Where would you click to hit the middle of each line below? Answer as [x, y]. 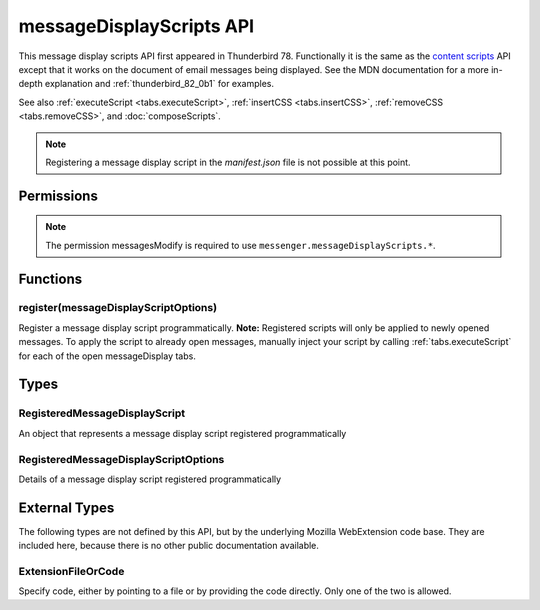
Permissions [58, 195]
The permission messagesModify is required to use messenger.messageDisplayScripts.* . [240, 245]
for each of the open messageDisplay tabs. [107, 356]
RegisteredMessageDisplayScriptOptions [121, 459]
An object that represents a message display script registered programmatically [182, 433]
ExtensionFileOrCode [71, 571]
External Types [66, 507]
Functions [50, 278]
